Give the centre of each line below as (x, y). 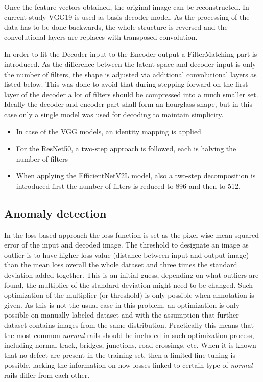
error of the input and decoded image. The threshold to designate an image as (126, 245)
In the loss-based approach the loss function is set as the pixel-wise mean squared (131, 234)
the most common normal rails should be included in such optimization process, (129, 335)
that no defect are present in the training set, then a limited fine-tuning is (120, 355)
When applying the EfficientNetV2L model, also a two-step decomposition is (136, 176)
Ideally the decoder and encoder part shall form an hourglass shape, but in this (128, 104)
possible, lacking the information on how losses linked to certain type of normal (128, 365)
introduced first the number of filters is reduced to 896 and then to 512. (128, 185)
